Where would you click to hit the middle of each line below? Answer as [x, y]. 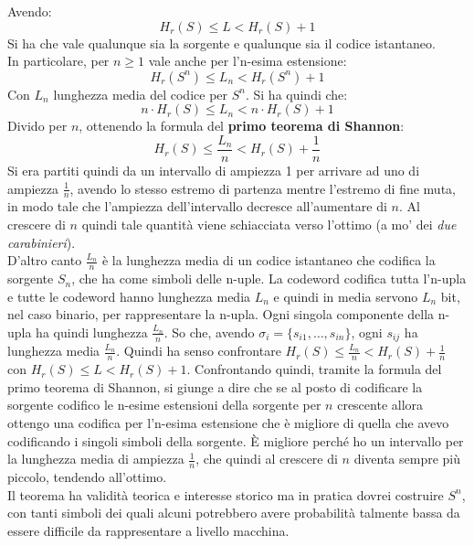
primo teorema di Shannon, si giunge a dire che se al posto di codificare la [215, 386]
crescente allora [380, 405]
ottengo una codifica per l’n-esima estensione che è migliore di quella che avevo [228, 422]
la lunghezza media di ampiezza [96, 459]
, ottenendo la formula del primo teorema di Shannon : [242, 126]
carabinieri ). [42, 242]
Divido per [37, 126]
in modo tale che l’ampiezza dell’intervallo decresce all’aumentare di [197, 206]
